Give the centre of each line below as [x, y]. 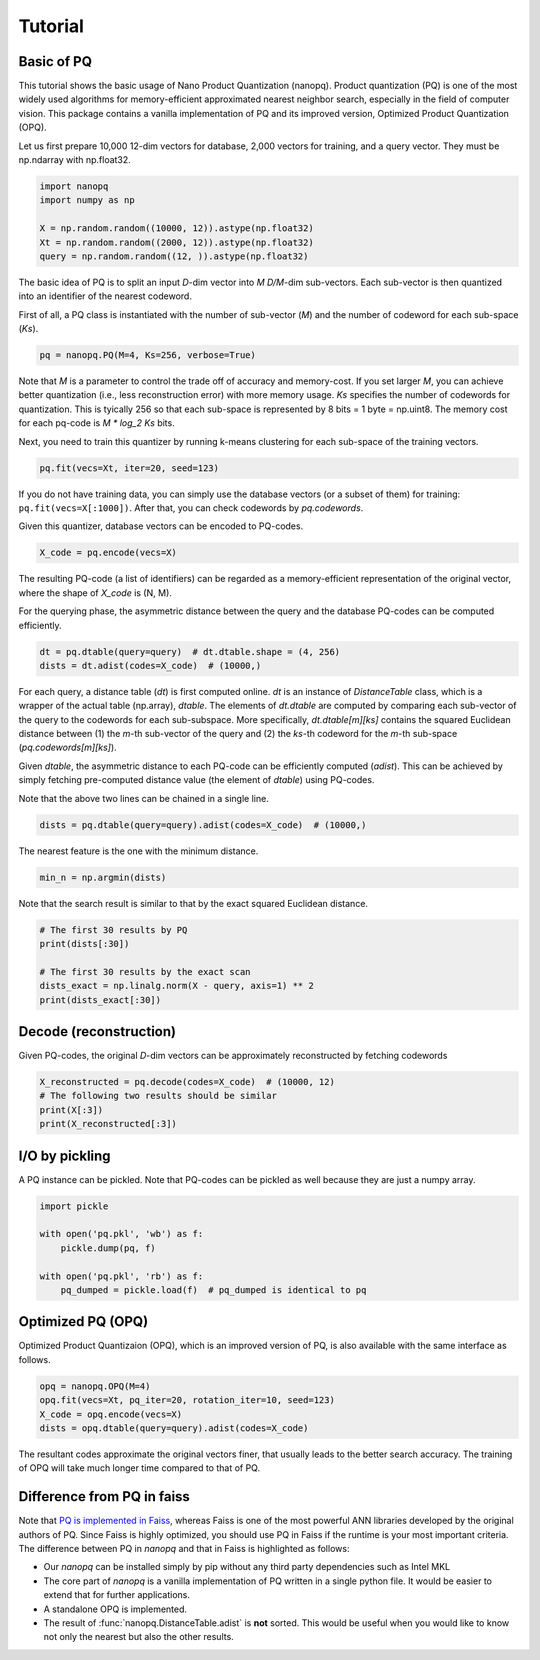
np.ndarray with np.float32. [75, 160]
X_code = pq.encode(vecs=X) [108, 553]
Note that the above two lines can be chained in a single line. [143, 798]
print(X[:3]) [71, 1109]
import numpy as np [87, 200]
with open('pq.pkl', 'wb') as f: [121, 1234]
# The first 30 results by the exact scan [145, 971]
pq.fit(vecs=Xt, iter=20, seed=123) [129, 468]
